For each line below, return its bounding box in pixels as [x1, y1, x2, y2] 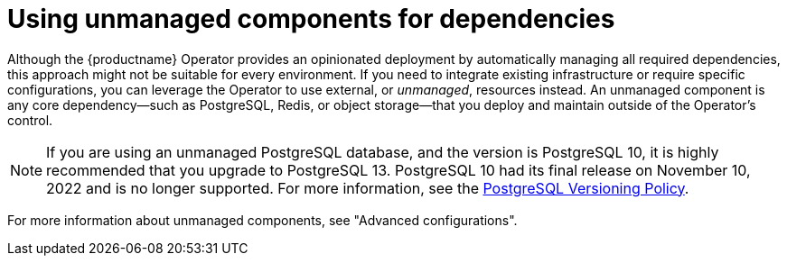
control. [7, 112, 53, 128]
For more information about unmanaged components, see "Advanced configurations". [7, 212, 518, 228]
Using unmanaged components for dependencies [7, 4, 615, 34]
